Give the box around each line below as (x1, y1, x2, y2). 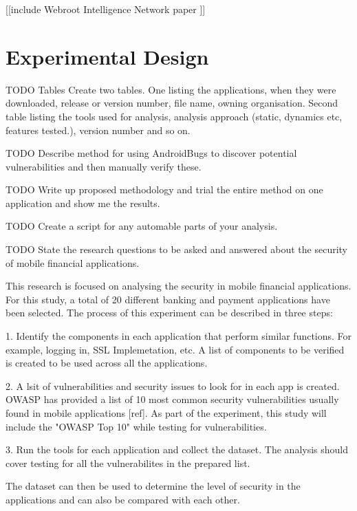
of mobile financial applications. (6, 255, 140, 270)
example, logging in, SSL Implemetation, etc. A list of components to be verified (6, 342, 345, 356)
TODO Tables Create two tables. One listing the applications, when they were (6, 82, 336, 96)
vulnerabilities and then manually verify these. (6, 159, 202, 173)
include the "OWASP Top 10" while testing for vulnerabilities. (6, 419, 267, 433)
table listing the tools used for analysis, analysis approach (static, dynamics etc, (6, 109, 343, 123)
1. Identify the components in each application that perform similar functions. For (6, 329, 352, 343)
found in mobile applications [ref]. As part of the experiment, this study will (6, 406, 327, 420)
